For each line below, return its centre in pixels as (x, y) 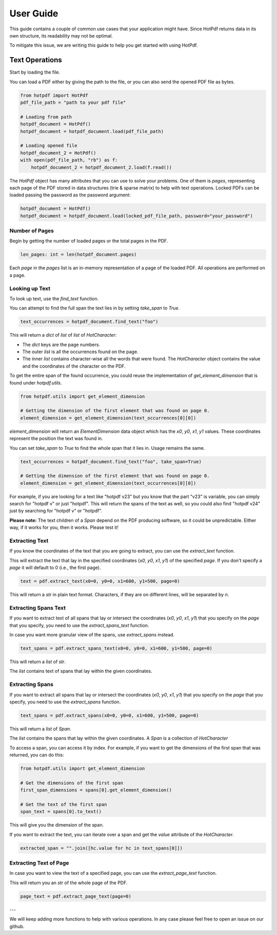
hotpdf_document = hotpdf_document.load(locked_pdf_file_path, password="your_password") (137, 216)
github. (17, 926)
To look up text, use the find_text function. (54, 299)
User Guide (34, 13)
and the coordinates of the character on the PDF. (74, 366)
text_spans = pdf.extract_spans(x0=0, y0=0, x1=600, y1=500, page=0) (110, 715)
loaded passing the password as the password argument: (70, 195)
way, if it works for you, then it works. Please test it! (64, 527)
